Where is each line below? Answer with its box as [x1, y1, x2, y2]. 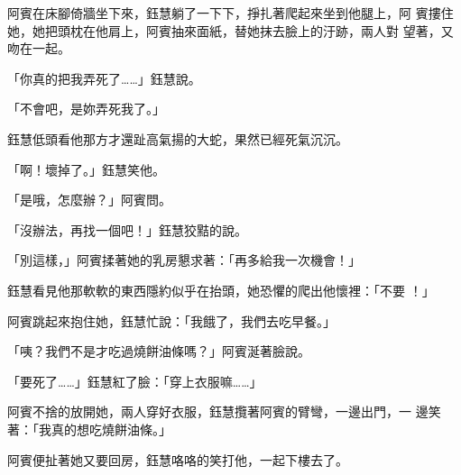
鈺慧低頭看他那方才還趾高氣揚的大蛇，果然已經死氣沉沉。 [7, 129, 348, 148]
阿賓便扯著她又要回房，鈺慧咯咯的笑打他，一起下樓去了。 [7, 450, 348, 469]
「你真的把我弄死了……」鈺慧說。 [7, 69, 201, 87]
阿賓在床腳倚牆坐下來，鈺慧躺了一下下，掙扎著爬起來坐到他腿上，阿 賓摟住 [7, 4, 454, 22]
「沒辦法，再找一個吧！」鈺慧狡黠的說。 [7, 220, 247, 239]
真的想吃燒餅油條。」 [51, 419, 171, 438]
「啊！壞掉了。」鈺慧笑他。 [7, 160, 165, 178]
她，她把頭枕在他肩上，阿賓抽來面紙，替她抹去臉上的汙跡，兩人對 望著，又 [7, 21, 454, 40]
